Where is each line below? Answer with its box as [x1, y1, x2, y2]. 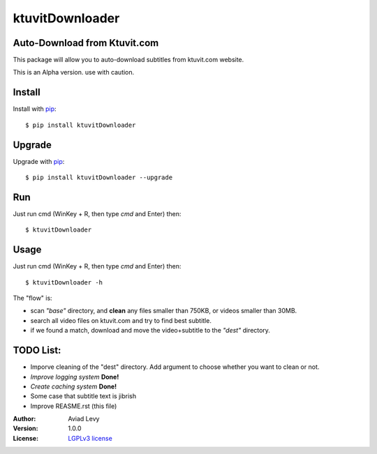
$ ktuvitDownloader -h [25, 278, 103, 286]
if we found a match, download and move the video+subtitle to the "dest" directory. [30, 326, 270, 335]
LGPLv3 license [68, 434, 113, 442]
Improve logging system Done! [30, 372, 119, 381]
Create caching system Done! [30, 382, 117, 391]
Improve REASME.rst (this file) [30, 402, 117, 410]
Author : [13, 415, 36, 423]
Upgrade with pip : [13, 157, 65, 165]
